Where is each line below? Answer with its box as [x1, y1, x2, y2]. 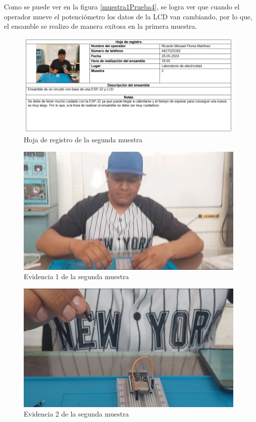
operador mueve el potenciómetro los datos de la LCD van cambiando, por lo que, [4, 11, 253, 21]
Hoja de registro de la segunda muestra [24, 134, 142, 145]
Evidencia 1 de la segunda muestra [24, 271, 129, 282]
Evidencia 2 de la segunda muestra [24, 409, 129, 419]
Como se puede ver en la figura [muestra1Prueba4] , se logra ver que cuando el [4, 1, 240, 11]
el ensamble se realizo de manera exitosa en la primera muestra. [4, 21, 197, 31]
